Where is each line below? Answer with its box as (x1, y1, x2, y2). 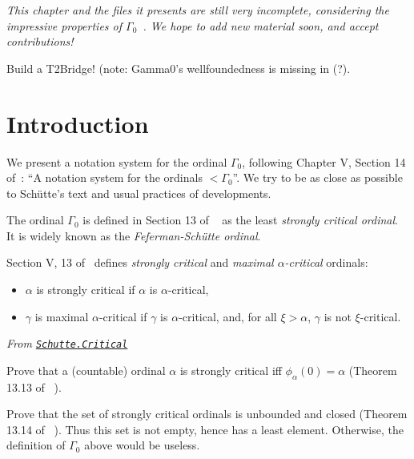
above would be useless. (84, 437, 200, 453)
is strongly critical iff (179, 361, 282, 378)
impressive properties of (6, 17, 123, 34)
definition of (6, 437, 66, 453)
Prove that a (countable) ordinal (6, 361, 166, 378)
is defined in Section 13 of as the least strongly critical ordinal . (82, 211, 399, 228)
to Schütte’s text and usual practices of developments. (6, 184, 271, 201)
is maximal (34, 308, 89, 324)
